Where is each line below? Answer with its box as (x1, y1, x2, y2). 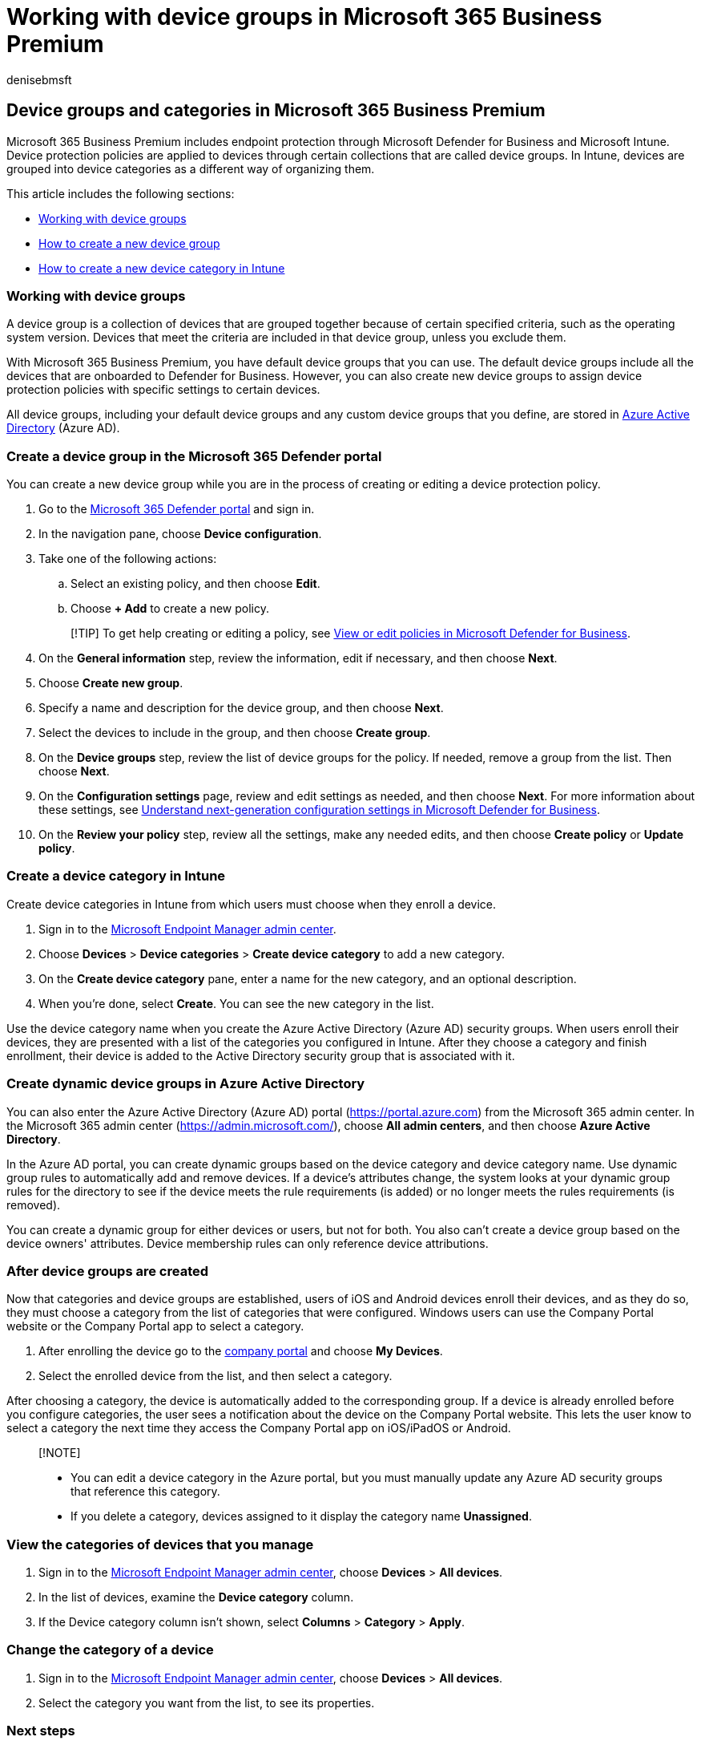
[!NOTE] (38, 1446, 81, 1460)
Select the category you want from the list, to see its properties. (38, 1695, 375, 1710)
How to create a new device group (38, 236, 220, 250)
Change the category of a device (6, 1642, 214, 1658)
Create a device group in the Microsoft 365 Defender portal (6, 447, 382, 464)
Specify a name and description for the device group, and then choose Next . (38, 701, 444, 715)
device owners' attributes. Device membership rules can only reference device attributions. (6, 1236, 489, 1250)
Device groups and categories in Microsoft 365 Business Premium (6, 100, 546, 121)
